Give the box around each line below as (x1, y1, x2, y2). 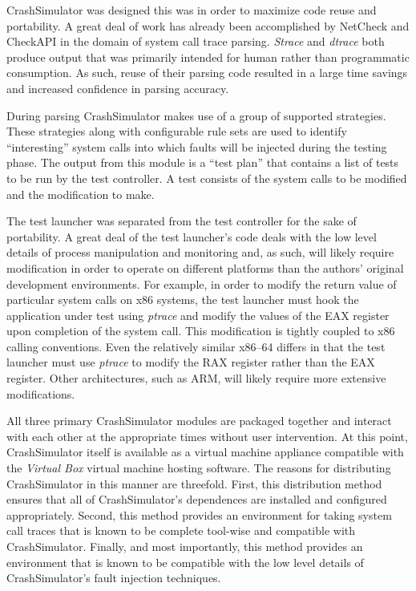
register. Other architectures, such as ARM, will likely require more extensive (6, 370, 386, 387)
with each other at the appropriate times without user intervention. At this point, (6, 427, 408, 444)
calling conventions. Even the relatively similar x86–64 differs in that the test (6, 338, 386, 354)
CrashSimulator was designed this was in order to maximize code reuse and (6, 2, 377, 18)
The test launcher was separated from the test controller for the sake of (6, 213, 357, 229)
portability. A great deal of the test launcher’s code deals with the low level (6, 228, 377, 245)
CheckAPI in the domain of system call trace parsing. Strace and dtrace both (6, 33, 385, 50)
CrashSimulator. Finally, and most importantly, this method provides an (6, 538, 363, 554)
